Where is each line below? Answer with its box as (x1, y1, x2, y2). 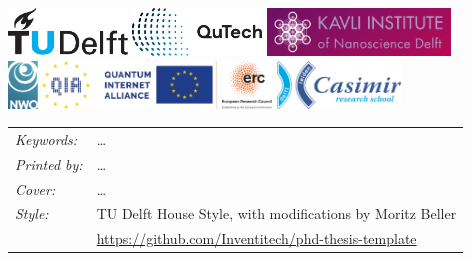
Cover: (15, 178, 56, 199)
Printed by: (15, 153, 83, 174)
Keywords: (15, 128, 78, 149)
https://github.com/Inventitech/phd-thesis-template (96, 228, 417, 249)
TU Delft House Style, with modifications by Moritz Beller (96, 203, 457, 224)
